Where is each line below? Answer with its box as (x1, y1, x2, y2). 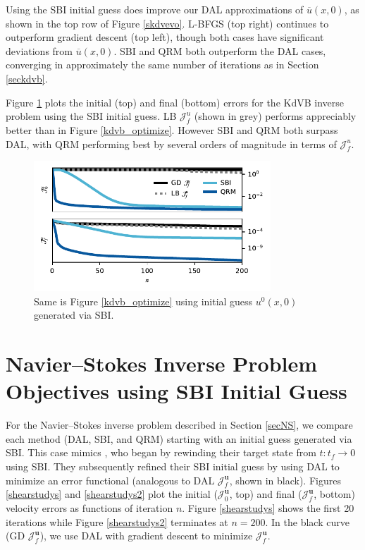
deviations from (6, 43, 73, 58)
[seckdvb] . (6, 71, 48, 85)
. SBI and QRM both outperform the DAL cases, (113, 43, 326, 58)
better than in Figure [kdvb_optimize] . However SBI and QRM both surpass (6, 122, 338, 137)
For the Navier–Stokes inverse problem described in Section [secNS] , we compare (6, 417, 353, 432)
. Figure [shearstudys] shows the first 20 (182, 501, 354, 515)
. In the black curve (265, 514, 349, 529)
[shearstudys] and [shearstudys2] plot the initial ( (6, 487, 218, 501)
